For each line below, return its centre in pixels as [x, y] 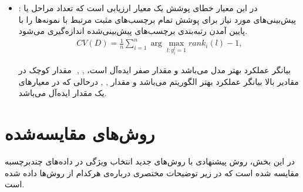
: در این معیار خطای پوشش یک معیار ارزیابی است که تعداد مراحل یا [138, 8]
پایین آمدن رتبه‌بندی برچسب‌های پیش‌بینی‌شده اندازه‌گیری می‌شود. [133, 31]
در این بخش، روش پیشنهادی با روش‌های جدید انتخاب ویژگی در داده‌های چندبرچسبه [150, 161]
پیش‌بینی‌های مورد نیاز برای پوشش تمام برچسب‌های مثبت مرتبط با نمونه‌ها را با [157, 19]
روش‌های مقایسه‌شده [80, 133]
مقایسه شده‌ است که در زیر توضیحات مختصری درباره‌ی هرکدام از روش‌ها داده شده [152, 172]
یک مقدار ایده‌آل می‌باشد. [63, 93]
